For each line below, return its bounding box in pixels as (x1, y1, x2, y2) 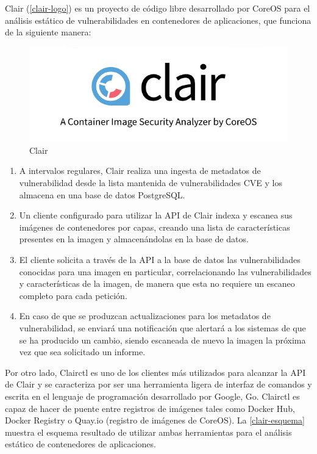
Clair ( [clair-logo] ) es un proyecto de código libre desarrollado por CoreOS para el (5, 2, 310, 14)
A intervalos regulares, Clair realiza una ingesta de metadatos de (19, 164, 261, 177)
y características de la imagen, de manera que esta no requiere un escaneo (19, 277, 295, 290)
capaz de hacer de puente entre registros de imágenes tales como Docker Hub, (5, 402, 295, 414)
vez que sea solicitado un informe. (19, 345, 146, 358)
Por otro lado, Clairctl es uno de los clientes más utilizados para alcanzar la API (5, 366, 306, 378)
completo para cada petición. (19, 289, 127, 301)
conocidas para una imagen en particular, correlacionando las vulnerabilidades (19, 265, 312, 278)
